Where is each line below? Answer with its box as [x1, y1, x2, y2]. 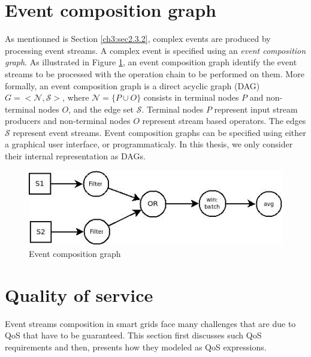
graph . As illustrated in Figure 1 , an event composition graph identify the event [5, 56, 297, 68]
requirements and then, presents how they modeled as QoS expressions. [5, 340, 267, 353]
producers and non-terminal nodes [5, 114, 131, 127]
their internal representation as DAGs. [5, 150, 146, 162]
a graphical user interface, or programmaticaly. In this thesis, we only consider [5, 138, 293, 150]
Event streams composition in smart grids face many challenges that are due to [5, 317, 296, 329]
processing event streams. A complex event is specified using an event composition [5, 44, 306, 56]
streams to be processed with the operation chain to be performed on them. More [5, 67, 304, 80]
